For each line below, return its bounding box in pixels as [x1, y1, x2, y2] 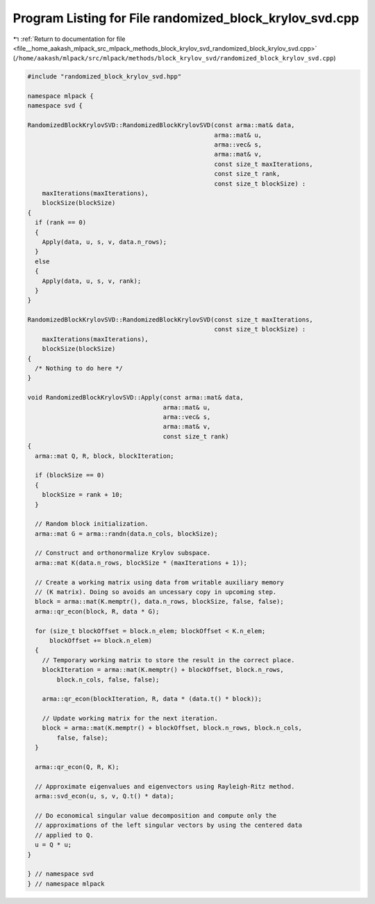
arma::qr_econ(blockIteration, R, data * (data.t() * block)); [42, 695, 262, 703]
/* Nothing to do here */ [35, 365, 123, 372]
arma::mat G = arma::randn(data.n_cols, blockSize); [35, 529, 218, 538]
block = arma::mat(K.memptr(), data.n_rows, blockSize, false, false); [35, 598, 284, 606]
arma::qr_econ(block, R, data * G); [35, 607, 160, 615]
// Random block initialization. [35, 520, 149, 528]
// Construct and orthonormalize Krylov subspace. [35, 549, 211, 557]
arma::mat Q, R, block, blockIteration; [35, 452, 174, 460]
